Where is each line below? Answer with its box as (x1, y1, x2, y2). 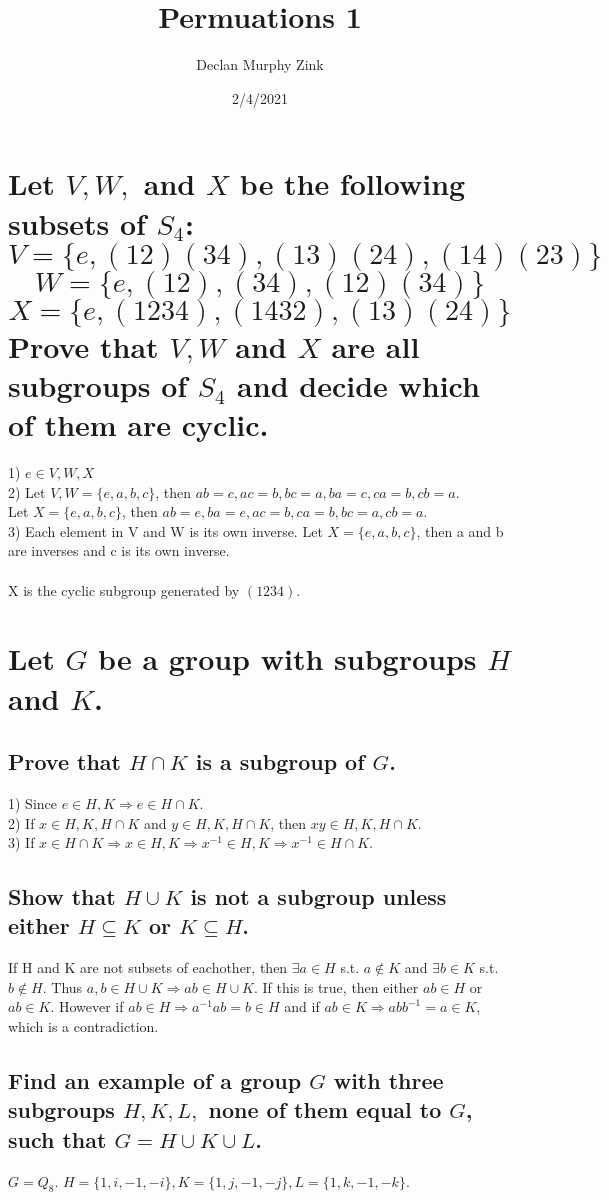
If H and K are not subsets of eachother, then (8, 957, 288, 978)
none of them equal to (208, 1094, 442, 1125)
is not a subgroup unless (190, 881, 447, 912)
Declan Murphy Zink (196, 54, 324, 75)
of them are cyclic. (8, 404, 269, 445)
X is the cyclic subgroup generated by (8, 579, 240, 600)
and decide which (237, 364, 480, 405)
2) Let (8, 481, 46, 502)
